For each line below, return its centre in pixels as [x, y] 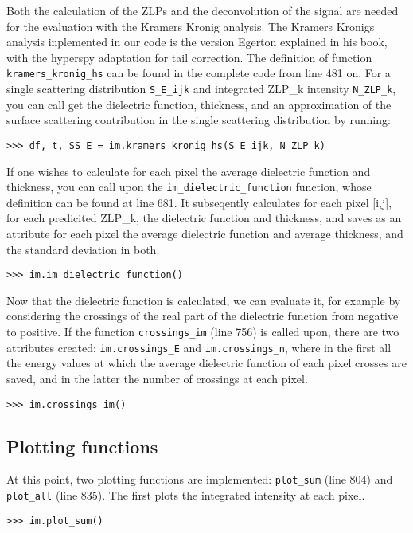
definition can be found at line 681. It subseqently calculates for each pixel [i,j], [199, 202]
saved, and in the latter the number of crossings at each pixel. [157, 378]
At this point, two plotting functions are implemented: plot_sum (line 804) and [200, 479]
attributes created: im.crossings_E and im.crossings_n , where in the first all [199, 347]
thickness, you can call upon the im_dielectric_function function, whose [189, 187]
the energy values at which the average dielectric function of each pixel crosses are [206, 363]
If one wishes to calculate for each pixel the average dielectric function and [189, 171]
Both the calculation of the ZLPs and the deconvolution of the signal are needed [203, 10]
